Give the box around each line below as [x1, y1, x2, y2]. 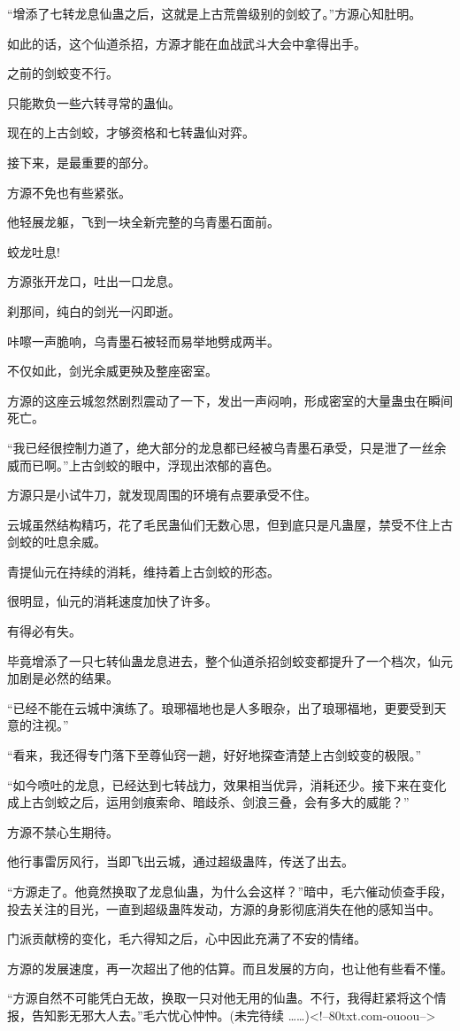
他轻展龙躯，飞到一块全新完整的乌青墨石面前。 [7, 213, 280, 231]
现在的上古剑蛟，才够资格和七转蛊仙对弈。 [7, 123, 255, 142]
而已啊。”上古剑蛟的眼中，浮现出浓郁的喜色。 [19, 455, 280, 474]
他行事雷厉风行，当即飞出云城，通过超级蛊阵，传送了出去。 [7, 852, 354, 871]
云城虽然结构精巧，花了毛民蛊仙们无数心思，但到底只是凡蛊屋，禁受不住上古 [7, 515, 453, 533]
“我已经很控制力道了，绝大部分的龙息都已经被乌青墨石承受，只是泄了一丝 [7, 438, 434, 456]
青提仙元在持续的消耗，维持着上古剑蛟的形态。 [7, 562, 280, 580]
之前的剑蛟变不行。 [7, 64, 119, 82]
